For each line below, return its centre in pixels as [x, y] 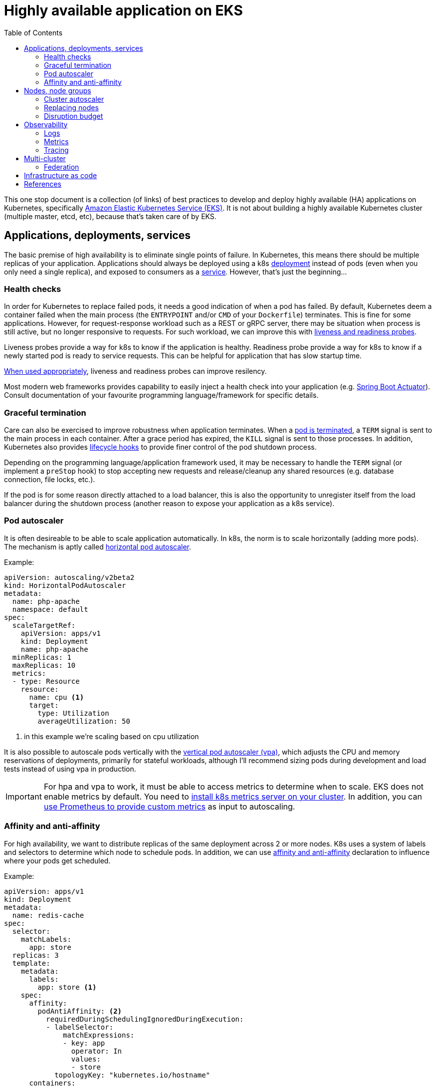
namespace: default [50, 609]
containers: [52, 1083]
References [43, 184]
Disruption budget [74, 116]
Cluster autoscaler [74, 99]
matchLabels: [46, 939]
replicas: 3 [35, 955]
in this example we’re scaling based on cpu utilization [111, 736]
